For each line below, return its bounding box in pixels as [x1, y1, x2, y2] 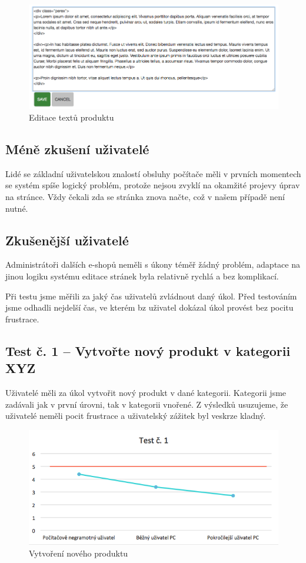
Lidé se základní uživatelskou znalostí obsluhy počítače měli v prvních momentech [5, 167, 301, 179]
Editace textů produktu [29, 111, 114, 124]
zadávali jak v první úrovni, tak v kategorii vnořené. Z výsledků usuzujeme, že [5, 398, 288, 410]
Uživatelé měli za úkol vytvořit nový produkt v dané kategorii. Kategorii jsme [5, 387, 287, 399]
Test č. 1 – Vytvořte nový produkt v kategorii [5, 341, 291, 359]
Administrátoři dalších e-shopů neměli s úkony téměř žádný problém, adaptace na [5, 258, 300, 271]
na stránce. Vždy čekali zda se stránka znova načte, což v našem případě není [5, 191, 285, 203]
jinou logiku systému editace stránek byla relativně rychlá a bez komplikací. [5, 270, 279, 282]
